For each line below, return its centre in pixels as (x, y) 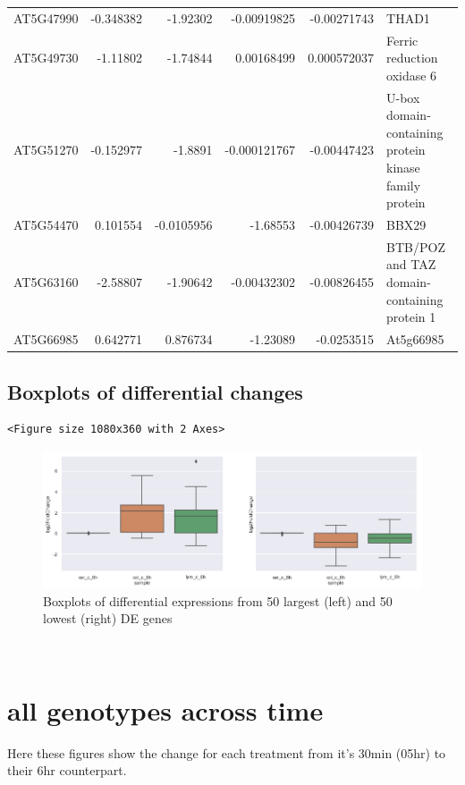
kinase (403, 167)
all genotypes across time (165, 709)
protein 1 (411, 317)
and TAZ (411, 264)
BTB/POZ (416, 246)
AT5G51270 (46, 150)
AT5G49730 (46, 58)
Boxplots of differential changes (155, 391)
